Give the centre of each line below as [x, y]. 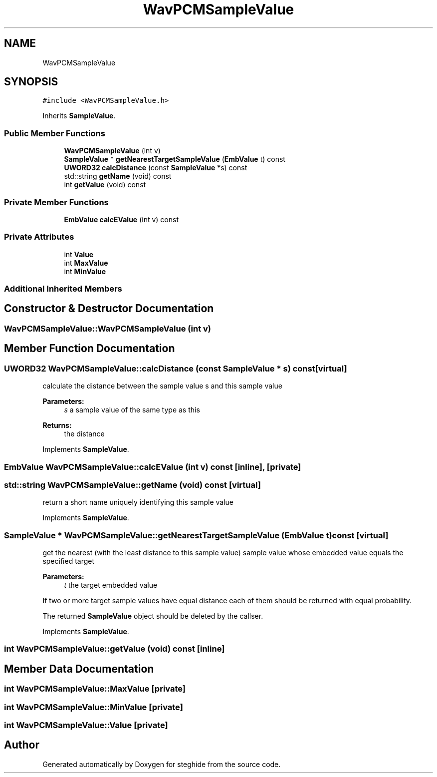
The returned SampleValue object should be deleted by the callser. [153, 616]
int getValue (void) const [105, 185]
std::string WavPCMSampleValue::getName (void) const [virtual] [132, 485]
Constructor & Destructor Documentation [109, 309]
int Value [79, 254]
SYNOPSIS [31, 82]
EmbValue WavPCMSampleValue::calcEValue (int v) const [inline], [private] [153, 467]
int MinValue [85, 271]
